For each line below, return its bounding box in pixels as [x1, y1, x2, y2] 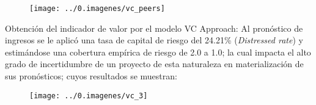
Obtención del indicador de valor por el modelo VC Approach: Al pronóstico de [5, 21, 303, 34]
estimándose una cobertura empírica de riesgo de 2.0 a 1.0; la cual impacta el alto [5, 45, 311, 58]
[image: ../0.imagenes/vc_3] [29, 91, 148, 100]
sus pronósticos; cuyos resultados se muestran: [5, 70, 177, 82]
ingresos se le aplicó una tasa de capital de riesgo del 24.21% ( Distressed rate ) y [5, 34, 303, 46]
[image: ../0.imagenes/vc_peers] [29, 4, 165, 13]
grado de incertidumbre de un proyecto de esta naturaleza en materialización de [5, 57, 304, 70]
